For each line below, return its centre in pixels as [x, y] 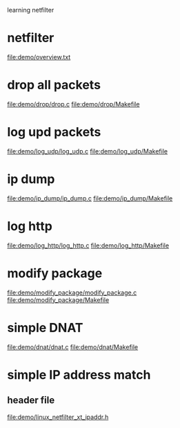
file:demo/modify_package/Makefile [58, 299]
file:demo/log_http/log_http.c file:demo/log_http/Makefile [88, 245]
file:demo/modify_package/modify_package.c [72, 292]
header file [31, 400]
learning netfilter [31, 10]
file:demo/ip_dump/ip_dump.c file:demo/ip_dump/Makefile [90, 198]
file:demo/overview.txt [39, 57]
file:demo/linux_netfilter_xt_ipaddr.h [58, 417]
